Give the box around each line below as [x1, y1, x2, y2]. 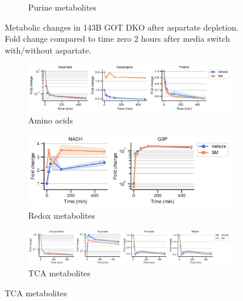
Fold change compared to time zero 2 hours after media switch [5, 32, 230, 45]
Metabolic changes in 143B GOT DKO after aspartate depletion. [5, 21, 239, 33]
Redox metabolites [28, 209, 95, 221]
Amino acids [28, 114, 73, 126]
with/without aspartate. [5, 44, 92, 56]
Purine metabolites [28, 1, 96, 13]
